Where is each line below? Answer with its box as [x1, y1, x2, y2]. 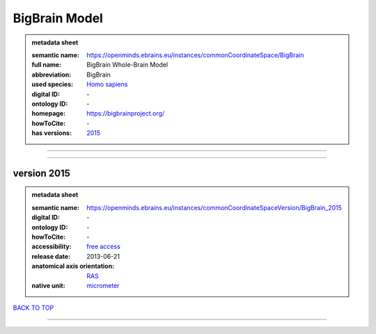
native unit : [31, 281, 65, 289]
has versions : [31, 129, 72, 137]
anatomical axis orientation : [31, 262, 115, 271]
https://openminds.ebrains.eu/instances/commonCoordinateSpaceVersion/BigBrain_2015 [86, 203, 343, 212]
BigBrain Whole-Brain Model [86, 61, 169, 69]
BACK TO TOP [13, 303, 54, 312]
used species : [31, 80, 73, 88]
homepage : [31, 109, 66, 118]
